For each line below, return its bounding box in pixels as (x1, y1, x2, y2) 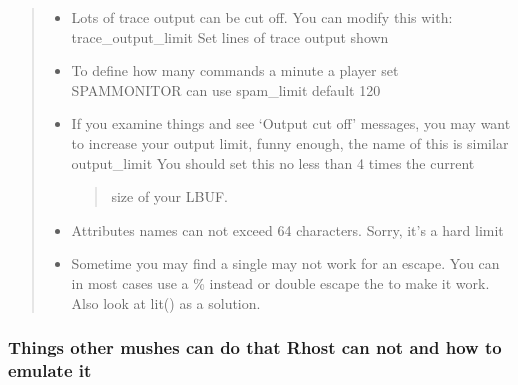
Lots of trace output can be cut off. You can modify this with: (71, 7, 453, 27)
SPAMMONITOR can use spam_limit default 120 (71, 79, 381, 100)
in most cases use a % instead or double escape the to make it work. (71, 272, 490, 293)
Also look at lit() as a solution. (71, 292, 261, 313)
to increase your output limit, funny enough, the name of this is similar (71, 132, 509, 153)
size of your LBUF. (111, 186, 228, 207)
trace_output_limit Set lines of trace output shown (71, 26, 389, 47)
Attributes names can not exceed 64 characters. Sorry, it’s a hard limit (71, 219, 504, 240)
